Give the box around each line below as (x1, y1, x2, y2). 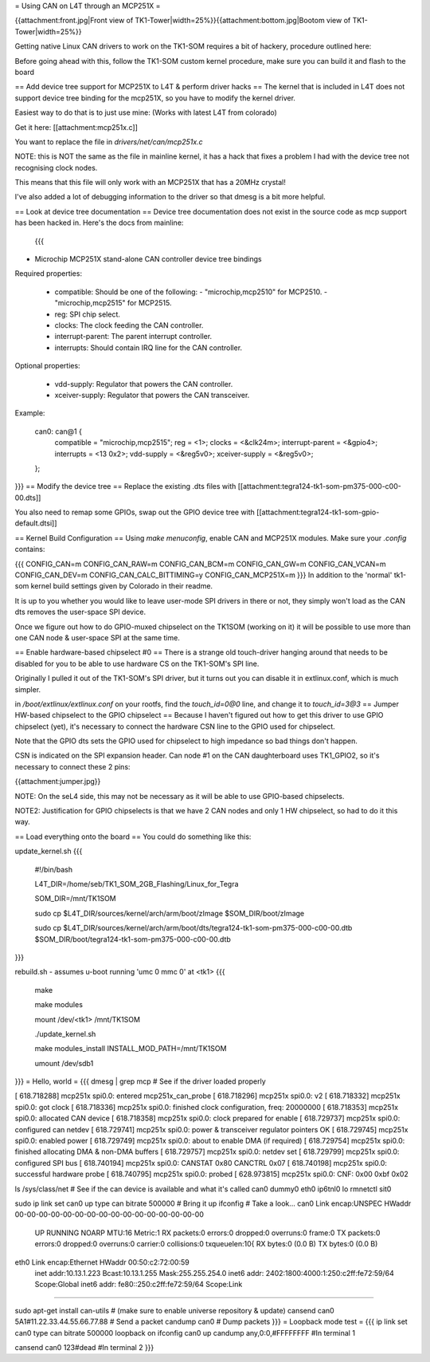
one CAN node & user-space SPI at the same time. (14, 632, 181, 642)
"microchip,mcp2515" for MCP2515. (54, 298, 172, 308)
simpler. (14, 684, 41, 694)
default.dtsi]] (14, 518, 57, 528)
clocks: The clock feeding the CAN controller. (54, 320, 204, 330)
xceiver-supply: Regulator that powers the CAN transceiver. (54, 390, 250, 400)
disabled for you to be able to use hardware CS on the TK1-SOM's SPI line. (14, 659, 260, 668)
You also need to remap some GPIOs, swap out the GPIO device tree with (14, 507, 255, 518)
